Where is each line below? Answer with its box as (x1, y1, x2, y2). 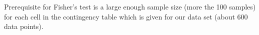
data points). (4, 21, 43, 31)
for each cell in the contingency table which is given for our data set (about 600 (4, 11, 248, 21)
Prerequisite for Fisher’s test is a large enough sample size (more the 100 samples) (4, 1, 256, 11)
